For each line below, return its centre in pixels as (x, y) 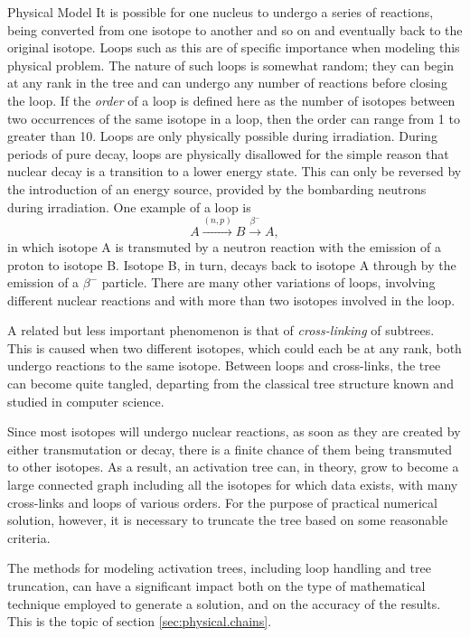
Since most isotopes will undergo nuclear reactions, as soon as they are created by (234, 431)
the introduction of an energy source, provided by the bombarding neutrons (217, 188)
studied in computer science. (86, 401)
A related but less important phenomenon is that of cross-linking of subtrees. (221, 330)
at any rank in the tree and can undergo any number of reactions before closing (227, 83)
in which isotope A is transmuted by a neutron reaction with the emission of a (224, 246)
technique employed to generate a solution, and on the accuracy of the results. (224, 603)
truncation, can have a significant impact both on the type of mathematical (216, 586)
